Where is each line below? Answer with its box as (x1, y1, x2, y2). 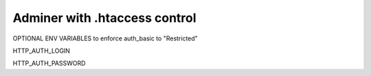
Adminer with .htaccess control (12, 10, 196, 25)
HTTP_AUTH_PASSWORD (12, 59, 86, 68)
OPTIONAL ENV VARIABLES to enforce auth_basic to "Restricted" (12, 34, 199, 42)
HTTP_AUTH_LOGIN (12, 47, 70, 55)
